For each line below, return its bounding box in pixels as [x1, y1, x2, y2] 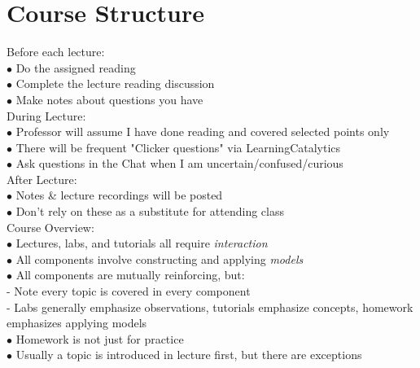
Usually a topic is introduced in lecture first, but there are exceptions [15, 346, 362, 363]
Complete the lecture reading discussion [15, 75, 215, 92]
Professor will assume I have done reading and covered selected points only [15, 123, 390, 140]
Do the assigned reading [15, 59, 136, 76]
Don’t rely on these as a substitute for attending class [15, 203, 284, 220]
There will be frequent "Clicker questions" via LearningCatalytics [15, 138, 341, 156]
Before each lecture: [7, 43, 105, 60]
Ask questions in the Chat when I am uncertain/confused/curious [15, 155, 343, 172]
